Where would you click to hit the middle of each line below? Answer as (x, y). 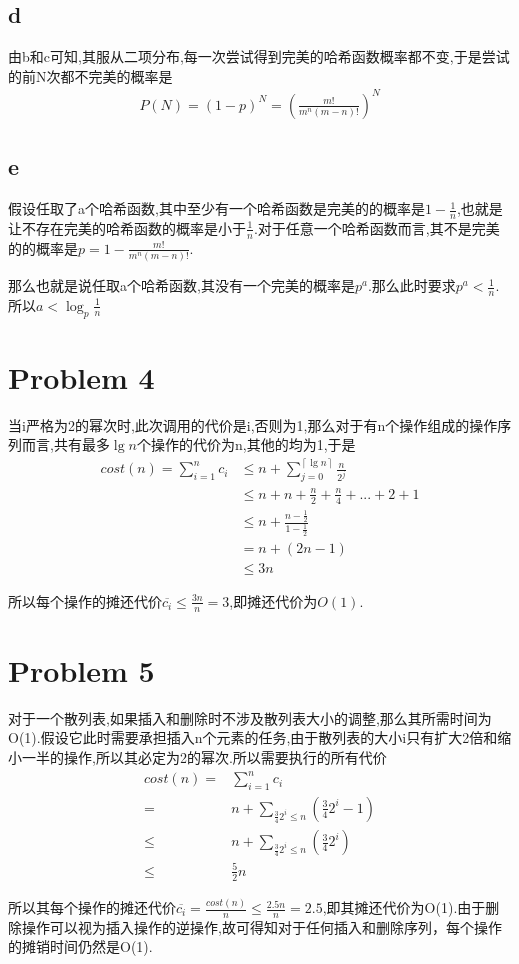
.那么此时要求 (411, 285)
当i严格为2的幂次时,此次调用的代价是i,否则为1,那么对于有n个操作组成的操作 (253, 424)
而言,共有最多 (65, 444)
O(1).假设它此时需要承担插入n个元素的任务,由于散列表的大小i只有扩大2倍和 (253, 737)
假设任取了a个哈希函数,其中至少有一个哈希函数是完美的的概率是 (216, 208)
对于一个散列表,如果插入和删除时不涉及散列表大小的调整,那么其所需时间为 (250, 717)
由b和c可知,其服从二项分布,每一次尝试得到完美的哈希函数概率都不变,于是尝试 (259, 56)
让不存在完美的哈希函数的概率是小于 (127, 227)
